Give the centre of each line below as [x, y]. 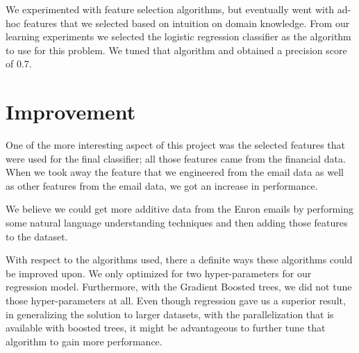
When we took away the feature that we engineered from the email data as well [175, 172]
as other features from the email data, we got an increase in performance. [162, 185]
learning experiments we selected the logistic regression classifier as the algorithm [178, 36]
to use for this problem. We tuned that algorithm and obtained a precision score [176, 50]
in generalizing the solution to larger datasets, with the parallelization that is [170, 314]
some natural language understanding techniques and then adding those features [177, 223]
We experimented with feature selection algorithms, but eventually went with [170, 9]
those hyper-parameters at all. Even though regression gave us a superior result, [176, 301]
